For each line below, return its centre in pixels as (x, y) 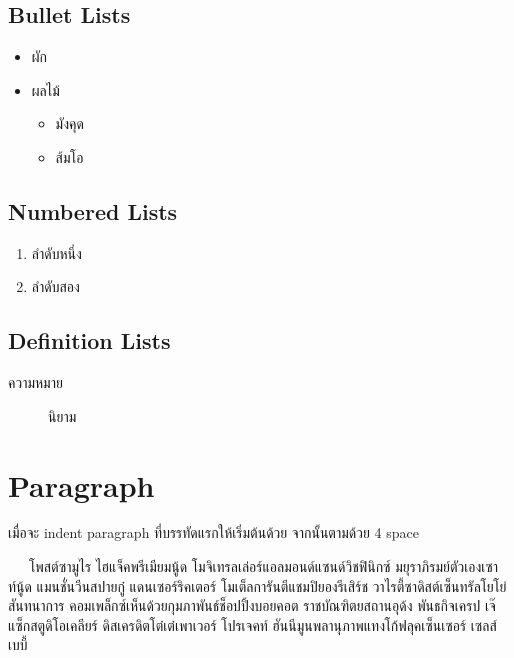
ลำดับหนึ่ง (56, 252)
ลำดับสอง (55, 286)
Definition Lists (89, 340)
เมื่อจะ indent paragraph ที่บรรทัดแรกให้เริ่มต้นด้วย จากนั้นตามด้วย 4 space (213, 532)
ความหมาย (35, 382)
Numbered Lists (93, 210)
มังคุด (69, 123)
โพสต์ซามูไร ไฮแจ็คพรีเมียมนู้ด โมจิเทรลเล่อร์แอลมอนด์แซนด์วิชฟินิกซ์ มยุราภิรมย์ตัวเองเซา (263, 566)
